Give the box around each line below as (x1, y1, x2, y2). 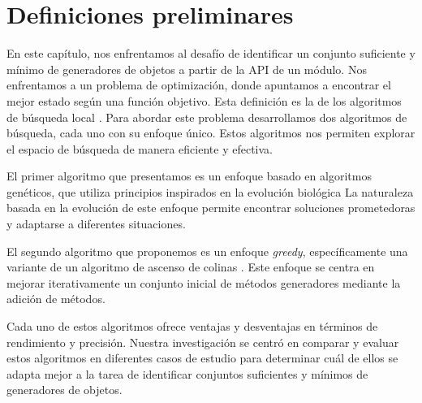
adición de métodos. (6, 290, 105, 307)
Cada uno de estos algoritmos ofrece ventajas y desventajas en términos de (6, 318, 378, 335)
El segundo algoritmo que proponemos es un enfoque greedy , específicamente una (6, 242, 408, 259)
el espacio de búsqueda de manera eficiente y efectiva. (6, 140, 273, 157)
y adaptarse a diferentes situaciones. (6, 215, 186, 232)
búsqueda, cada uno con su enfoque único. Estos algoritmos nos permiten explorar (6, 124, 416, 141)
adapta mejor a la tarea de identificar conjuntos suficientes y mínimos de (6, 365, 368, 382)
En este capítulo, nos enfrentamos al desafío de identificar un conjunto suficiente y (6, 45, 416, 62)
